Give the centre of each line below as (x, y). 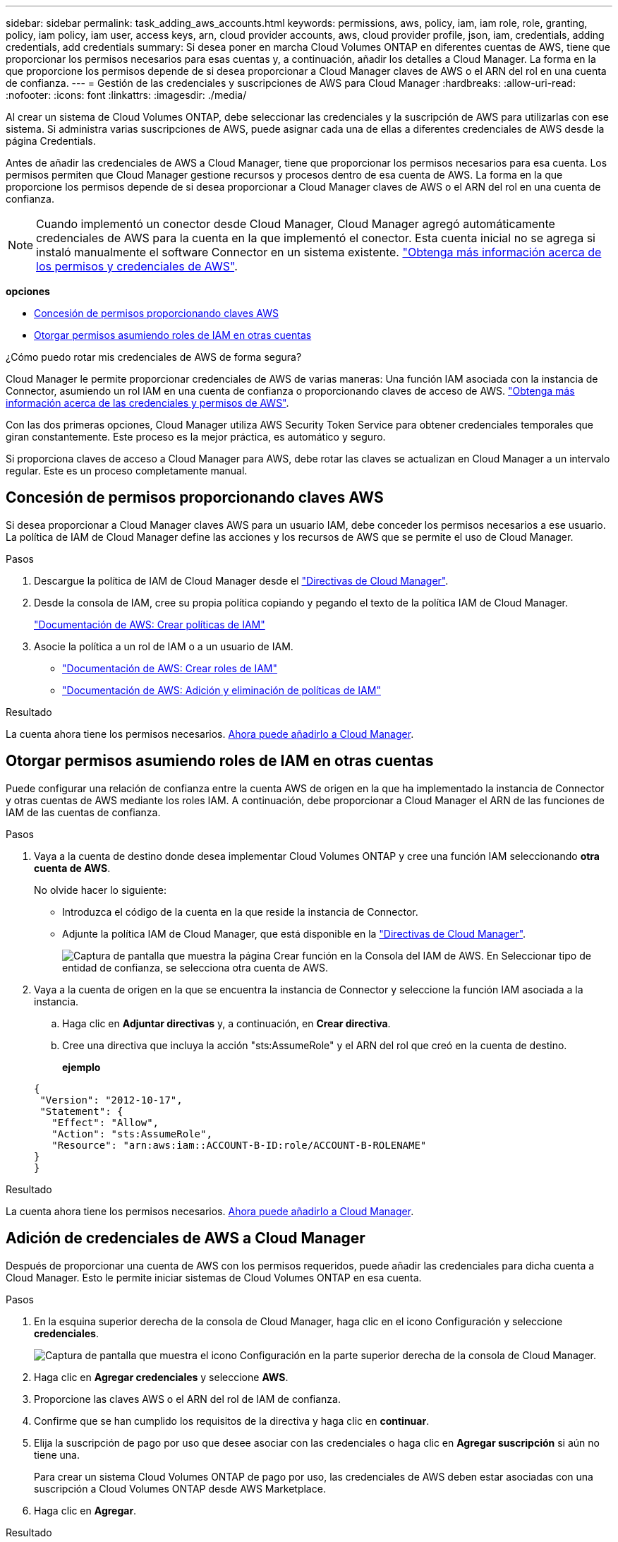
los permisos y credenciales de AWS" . (137, 266)
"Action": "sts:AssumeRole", (132, 1134)
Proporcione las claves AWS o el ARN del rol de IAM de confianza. (187, 1399)
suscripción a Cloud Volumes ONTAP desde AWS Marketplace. (180, 1488)
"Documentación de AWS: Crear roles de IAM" (170, 668)
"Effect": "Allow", (105, 1122)
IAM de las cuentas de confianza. (83, 812)
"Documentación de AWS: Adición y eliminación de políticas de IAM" (222, 690)
